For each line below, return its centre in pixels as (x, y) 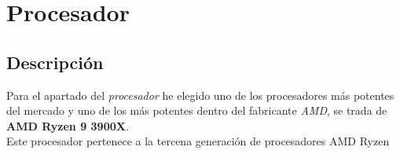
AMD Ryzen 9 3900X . (68, 125)
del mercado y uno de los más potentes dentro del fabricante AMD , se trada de (197, 110)
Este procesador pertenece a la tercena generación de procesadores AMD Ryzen (198, 141)
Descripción (55, 62)
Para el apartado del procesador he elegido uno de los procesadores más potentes (200, 95)
